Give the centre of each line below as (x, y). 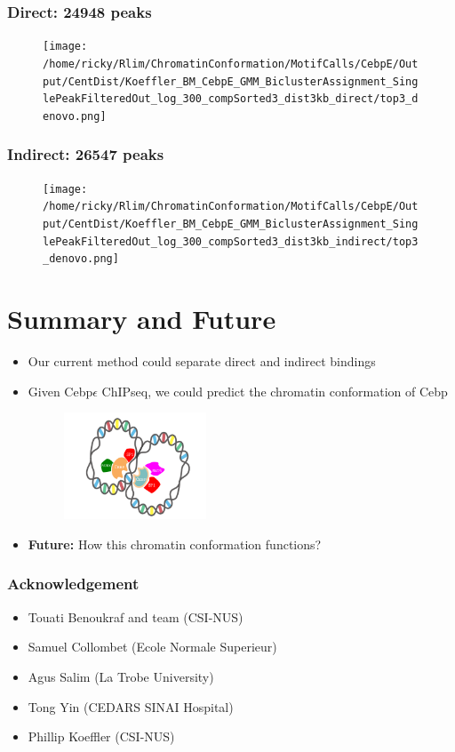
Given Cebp (60, 391)
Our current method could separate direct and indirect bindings (202, 361)
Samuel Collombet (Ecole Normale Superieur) (152, 647)
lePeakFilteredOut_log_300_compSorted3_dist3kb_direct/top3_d (231, 99)
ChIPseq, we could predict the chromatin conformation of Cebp (275, 391)
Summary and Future (142, 319)
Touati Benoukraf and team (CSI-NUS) (136, 616)
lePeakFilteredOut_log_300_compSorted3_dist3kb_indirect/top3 (231, 241)
